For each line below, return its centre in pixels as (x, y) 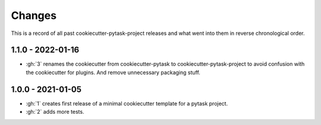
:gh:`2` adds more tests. (55, 112)
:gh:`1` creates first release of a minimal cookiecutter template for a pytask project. (127, 103)
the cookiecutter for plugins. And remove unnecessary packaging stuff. (113, 72)
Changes (34, 15)
